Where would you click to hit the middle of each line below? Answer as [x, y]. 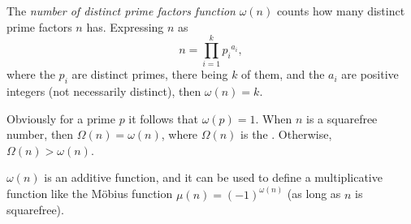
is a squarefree [342, 118]
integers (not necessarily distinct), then [104, 91]
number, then [40, 134]
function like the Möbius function [90, 194]
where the [31, 74]
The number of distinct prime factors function [121, 11]
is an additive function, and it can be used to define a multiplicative [213, 177]
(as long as [314, 194]
